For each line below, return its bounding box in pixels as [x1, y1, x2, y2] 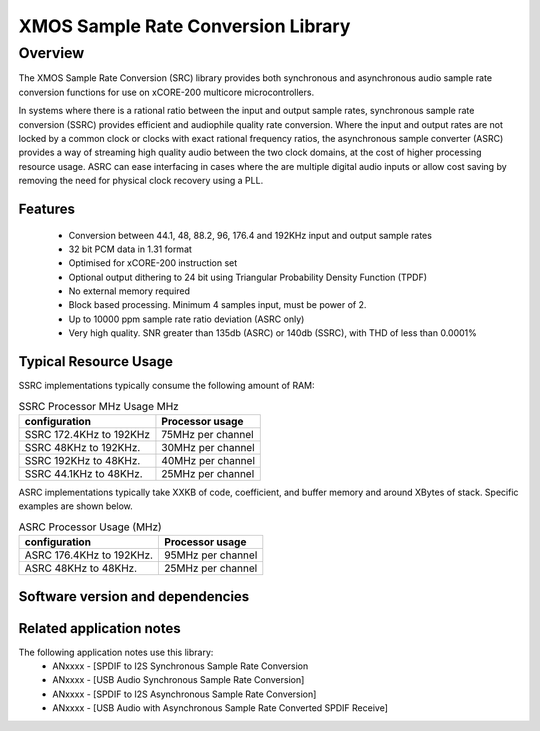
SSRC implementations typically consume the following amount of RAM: [18, 380, 315, 392]
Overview [18, 44, 85, 62]
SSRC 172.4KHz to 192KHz [24, 427, 150, 441]
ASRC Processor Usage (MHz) [18, 520, 162, 534]
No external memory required [68, 285, 190, 297]
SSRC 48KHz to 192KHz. [24, 440, 141, 454]
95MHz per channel [164, 548, 258, 562]
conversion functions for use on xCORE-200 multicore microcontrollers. [18, 86, 315, 98]
